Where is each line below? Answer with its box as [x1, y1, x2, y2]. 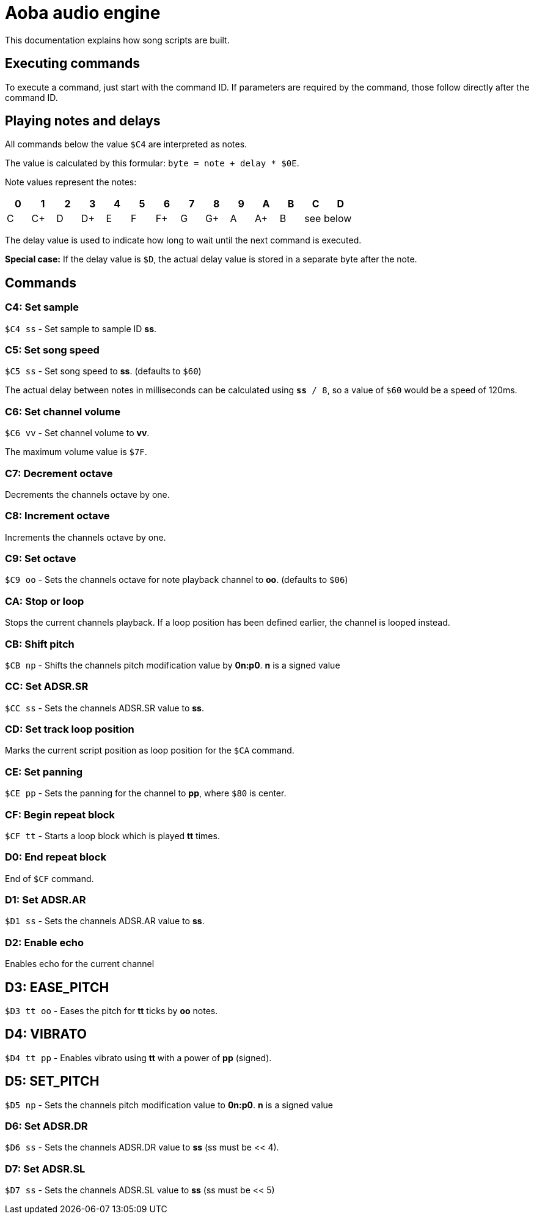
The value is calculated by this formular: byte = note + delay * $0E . [5, 158, 299, 169]
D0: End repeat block [5, 851, 106, 864]
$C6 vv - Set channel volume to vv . [5, 428, 150, 439]
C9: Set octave [5, 552, 76, 565]
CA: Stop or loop [5, 595, 84, 607]
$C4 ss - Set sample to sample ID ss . [5, 323, 157, 334]
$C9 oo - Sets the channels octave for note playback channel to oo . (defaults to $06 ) [5, 574, 348, 585]
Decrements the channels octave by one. [5, 489, 170, 500]
